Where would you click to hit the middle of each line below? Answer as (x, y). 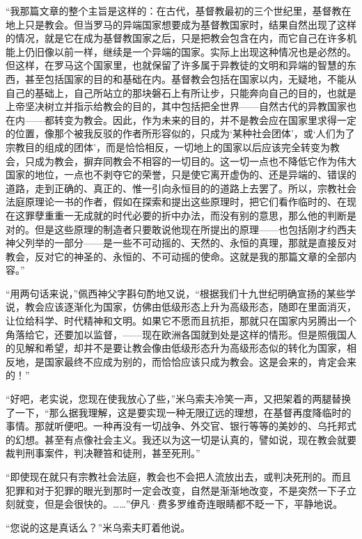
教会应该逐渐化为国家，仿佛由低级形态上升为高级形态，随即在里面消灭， (190, 307)
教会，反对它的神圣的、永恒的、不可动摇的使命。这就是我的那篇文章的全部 (176, 256)
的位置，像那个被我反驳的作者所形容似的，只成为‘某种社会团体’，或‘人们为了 (180, 133)
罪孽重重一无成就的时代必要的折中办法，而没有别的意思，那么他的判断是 (190, 215)
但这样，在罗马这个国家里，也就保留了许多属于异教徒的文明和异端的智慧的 (176, 65)
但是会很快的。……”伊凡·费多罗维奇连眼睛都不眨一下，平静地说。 (194, 504)
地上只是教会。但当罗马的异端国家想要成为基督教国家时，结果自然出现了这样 (181, 24)
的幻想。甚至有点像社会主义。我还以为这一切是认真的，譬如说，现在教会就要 (181, 439)
